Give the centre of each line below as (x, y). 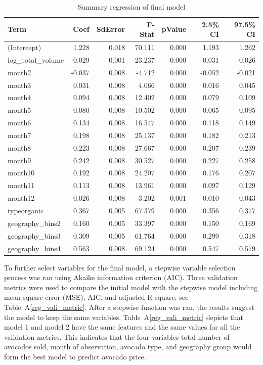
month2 (19, 72)
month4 (19, 97)
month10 (21, 173)
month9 (19, 160)
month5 (19, 110)
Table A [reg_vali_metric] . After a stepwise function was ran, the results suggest (129, 307)
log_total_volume (36, 59)
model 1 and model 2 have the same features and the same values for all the (122, 327)
